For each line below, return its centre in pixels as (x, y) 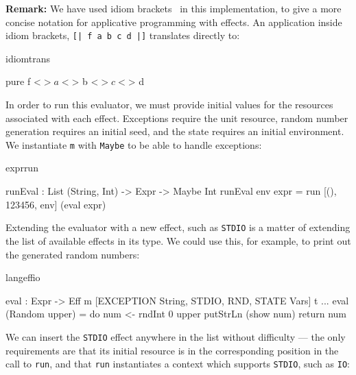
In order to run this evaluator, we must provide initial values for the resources (169, 105)
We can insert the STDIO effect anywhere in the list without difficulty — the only (176, 336)
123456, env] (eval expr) (56, 204)
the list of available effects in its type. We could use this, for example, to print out (178, 240)
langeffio (23, 277)
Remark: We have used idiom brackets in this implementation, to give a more (174, 8)
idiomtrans (28, 58)
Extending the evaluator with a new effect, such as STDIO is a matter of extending (178, 227)
